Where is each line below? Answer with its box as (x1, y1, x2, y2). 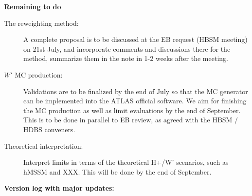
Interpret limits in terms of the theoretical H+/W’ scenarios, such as (23, 157, 229, 167)
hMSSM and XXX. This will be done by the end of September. (23, 166, 212, 176)
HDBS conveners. (23, 124, 75, 134)
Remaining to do (4, 1, 61, 11)
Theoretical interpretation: (4, 140, 83, 151)
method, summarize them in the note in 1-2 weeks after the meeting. (23, 53, 228, 63)
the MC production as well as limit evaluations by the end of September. (23, 105, 241, 115)
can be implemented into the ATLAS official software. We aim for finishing (23, 96, 247, 106)
